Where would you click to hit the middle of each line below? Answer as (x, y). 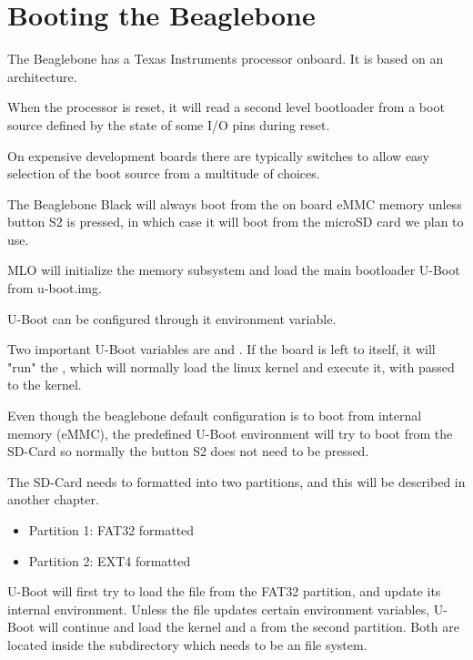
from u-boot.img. (55, 288)
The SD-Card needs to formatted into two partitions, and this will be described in (236, 481)
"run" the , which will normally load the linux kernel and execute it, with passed (231, 366)
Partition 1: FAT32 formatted (111, 530)
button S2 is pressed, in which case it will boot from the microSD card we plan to (236, 222)
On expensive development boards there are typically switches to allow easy (219, 155)
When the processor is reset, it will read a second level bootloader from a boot (226, 107)
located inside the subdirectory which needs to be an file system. (187, 644)
